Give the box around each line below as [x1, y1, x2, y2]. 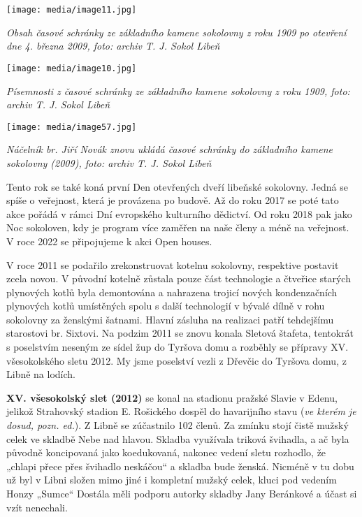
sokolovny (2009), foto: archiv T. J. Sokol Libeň [6, 155, 212, 170]
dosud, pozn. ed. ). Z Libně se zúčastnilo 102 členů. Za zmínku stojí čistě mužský [6, 418, 349, 432]
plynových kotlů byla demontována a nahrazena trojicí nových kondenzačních [6, 284, 338, 299]
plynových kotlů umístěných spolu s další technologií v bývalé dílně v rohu [6, 298, 325, 313]
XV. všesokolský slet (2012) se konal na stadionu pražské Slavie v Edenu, [6, 390, 338, 405]
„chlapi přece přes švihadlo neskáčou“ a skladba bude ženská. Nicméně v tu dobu [6, 458, 354, 473]
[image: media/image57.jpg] [6, 122, 137, 132]
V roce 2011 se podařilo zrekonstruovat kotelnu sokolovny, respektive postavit [6, 257, 339, 272]
